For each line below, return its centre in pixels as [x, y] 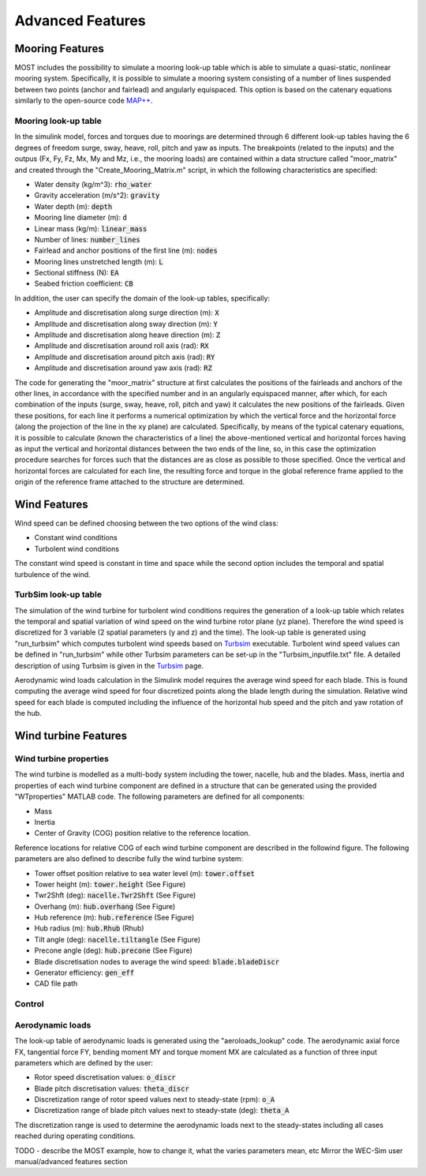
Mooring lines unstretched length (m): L [99, 261]
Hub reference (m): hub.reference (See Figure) [114, 918]
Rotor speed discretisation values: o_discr [105, 1077]
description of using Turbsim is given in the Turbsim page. [109, 665]
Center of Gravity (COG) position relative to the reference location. [142, 833]
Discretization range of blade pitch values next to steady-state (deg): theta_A [162, 1110]
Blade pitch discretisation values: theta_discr [112, 1088]
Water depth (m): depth [73, 206]
